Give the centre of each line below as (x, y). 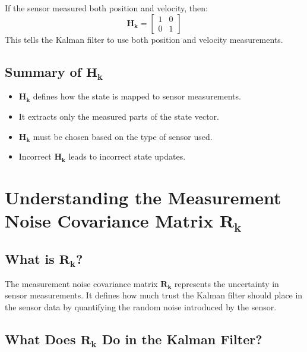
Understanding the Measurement (143, 197)
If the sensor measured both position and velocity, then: (106, 8)
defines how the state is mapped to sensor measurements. (137, 96)
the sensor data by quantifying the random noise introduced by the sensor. (141, 306)
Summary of (43, 71)
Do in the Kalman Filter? (182, 339)
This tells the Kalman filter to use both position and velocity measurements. (144, 39)
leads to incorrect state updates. (127, 156)
